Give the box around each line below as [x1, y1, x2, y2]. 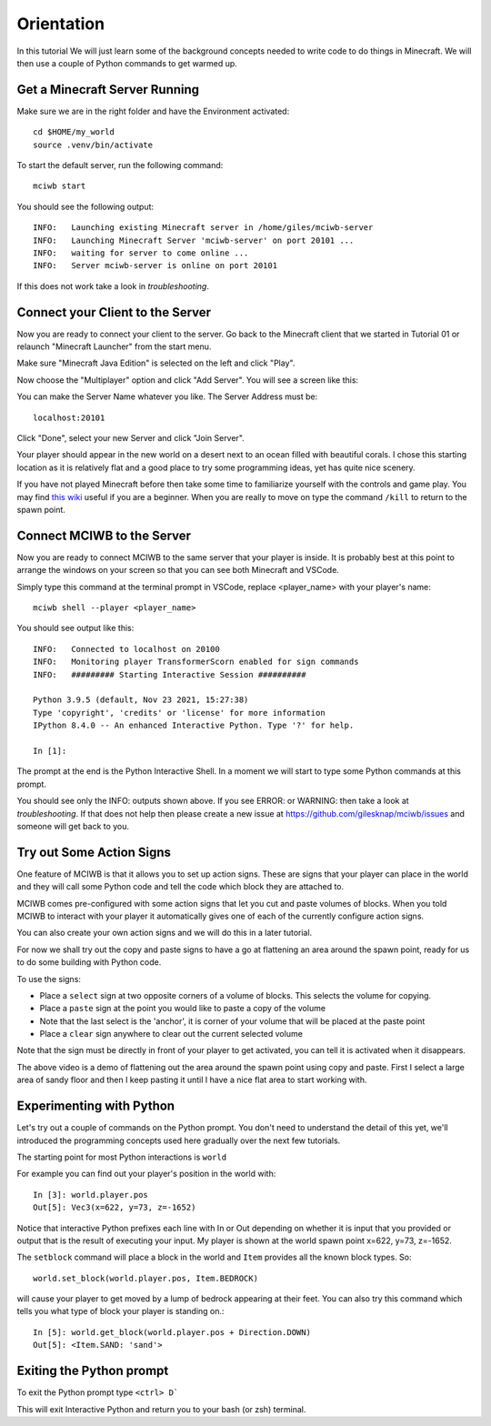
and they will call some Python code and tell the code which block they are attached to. [16, 881, 345, 892]
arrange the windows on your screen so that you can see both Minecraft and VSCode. [16, 565, 340, 576]
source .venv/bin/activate [33, 139, 154, 150]
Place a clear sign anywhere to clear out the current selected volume [39, 1029, 304, 1039]
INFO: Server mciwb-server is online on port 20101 [33, 260, 277, 271]
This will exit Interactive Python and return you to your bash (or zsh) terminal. [16, 1403, 306, 1414]
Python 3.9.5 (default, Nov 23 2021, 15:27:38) [33, 695, 249, 705]
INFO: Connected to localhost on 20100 [33, 644, 220, 654]
